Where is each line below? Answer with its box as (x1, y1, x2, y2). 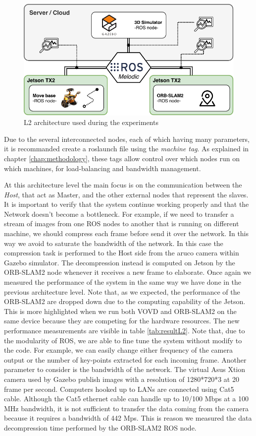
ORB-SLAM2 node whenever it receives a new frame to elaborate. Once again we (4, 267, 251, 277)
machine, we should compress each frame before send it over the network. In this (4, 228, 249, 239)
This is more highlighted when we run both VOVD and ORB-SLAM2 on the (4, 306, 237, 316)
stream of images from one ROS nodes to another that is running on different (4, 218, 239, 229)
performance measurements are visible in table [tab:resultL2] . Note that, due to (4, 325, 245, 336)
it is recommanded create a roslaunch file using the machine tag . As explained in (4, 143, 249, 154)
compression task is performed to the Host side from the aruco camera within (4, 248, 239, 258)
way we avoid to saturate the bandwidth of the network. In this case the (4, 238, 223, 248)
